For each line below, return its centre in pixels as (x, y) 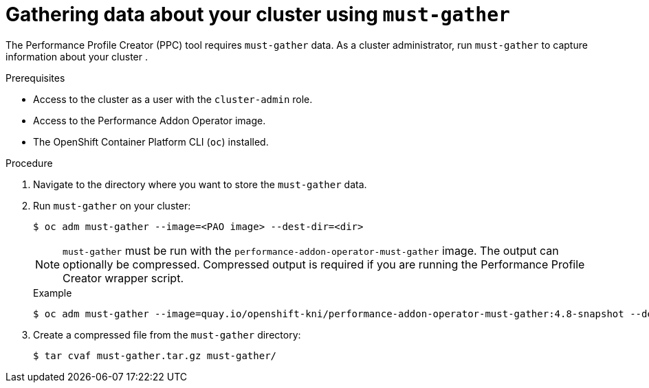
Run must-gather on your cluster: (112, 205)
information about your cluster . (77, 56)
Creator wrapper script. (123, 278)
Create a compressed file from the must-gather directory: (167, 334)
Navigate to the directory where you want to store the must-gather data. (200, 184)
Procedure (29, 163)
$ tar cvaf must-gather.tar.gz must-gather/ (155, 355)
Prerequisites (35, 78)
